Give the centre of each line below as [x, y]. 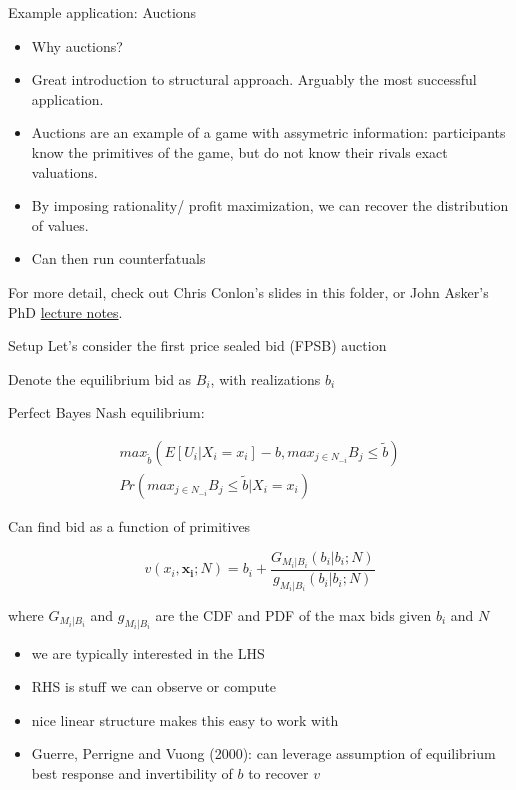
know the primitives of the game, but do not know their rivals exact [239, 151]
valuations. [64, 171]
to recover [278, 773]
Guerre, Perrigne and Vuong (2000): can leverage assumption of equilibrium [263, 753]
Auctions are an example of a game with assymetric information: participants [268, 132]
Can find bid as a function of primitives [129, 525]
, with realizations [265, 378]
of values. [60, 224]
